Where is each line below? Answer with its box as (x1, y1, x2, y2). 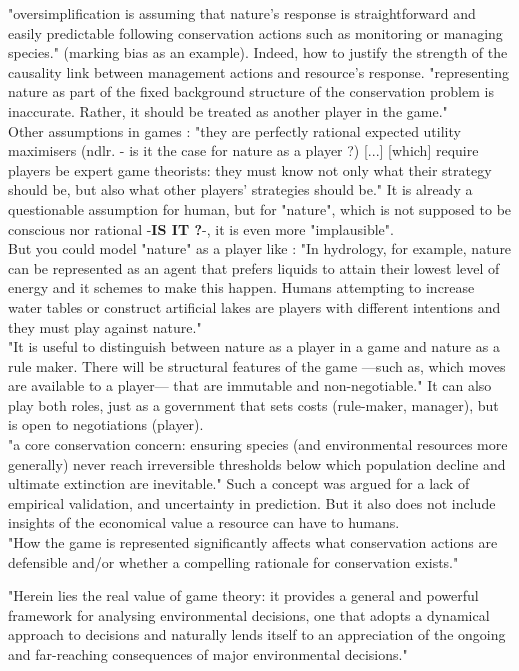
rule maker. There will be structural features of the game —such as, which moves (8, 355, 506, 376)
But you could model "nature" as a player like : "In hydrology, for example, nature (8, 238, 512, 259)
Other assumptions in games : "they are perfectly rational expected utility (8, 120, 461, 141)
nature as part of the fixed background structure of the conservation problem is (8, 81, 494, 102)
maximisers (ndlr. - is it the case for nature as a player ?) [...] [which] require (8, 140, 479, 161)
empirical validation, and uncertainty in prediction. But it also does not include (8, 492, 496, 513)
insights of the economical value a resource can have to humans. (8, 512, 400, 533)
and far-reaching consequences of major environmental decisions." (8, 644, 408, 664)
